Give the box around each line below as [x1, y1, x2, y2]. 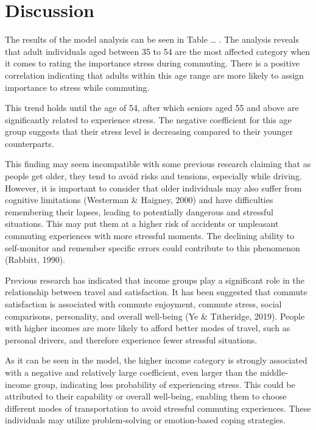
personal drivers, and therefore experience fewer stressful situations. [5, 333, 258, 346]
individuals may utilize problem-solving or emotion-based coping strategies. [5, 414, 286, 426]
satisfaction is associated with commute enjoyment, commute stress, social [5, 298, 282, 310]
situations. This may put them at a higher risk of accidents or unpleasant [5, 217, 279, 230]
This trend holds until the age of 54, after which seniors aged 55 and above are [5, 101, 299, 114]
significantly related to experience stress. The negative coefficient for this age [5, 113, 292, 126]
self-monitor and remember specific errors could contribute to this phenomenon [5, 241, 300, 254]
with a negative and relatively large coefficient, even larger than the [5, 365, 258, 378]
